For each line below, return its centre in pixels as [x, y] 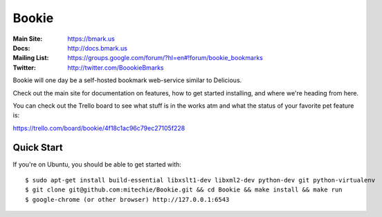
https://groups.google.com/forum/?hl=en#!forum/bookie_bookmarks [165, 58]
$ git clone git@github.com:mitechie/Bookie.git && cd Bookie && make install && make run [184, 190]
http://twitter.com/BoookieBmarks [116, 67]
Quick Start [38, 148]
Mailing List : [31, 58]
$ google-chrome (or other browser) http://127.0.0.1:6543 [127, 199]
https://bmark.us [91, 39]
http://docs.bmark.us [98, 48]
